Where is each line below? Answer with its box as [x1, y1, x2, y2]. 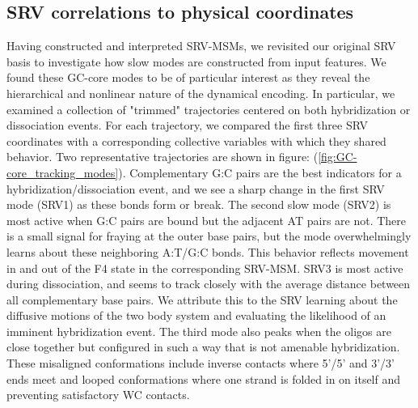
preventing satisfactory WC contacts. [6, 386, 190, 403]
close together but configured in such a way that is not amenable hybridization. [6, 338, 400, 355]
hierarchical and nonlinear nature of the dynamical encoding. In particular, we [6, 84, 395, 101]
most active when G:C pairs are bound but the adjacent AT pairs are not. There [6, 211, 407, 228]
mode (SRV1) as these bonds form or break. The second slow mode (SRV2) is [6, 196, 391, 213]
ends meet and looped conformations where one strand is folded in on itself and [6, 370, 401, 387]
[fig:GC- [318, 148, 357, 165]
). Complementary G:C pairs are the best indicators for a [118, 164, 402, 181]
